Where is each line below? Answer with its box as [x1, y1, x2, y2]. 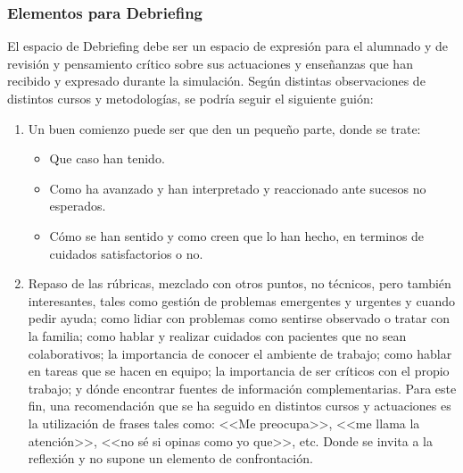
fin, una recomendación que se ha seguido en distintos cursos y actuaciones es [28, 396, 451, 415]
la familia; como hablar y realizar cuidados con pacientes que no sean [28, 326, 407, 344]
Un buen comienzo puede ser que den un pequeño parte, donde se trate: [28, 119, 421, 137]
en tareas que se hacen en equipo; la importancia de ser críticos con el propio [28, 361, 450, 380]
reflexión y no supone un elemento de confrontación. [28, 449, 313, 468]
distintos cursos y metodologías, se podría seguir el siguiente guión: [7, 89, 374, 107]
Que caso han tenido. [49, 149, 165, 168]
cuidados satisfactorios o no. [49, 244, 203, 262]
